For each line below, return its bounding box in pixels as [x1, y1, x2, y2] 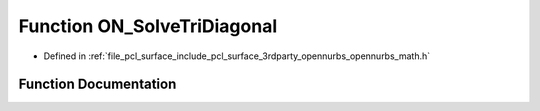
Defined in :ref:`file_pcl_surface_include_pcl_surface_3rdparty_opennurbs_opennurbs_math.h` [43, 50, 431, 62]
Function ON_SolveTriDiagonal [18, 15, 278, 37]
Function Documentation [18, 76, 177, 93]
